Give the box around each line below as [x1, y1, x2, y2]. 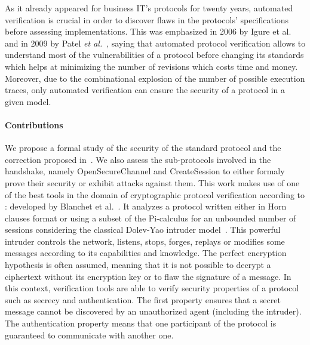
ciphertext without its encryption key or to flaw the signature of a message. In [5, 270, 291, 282]
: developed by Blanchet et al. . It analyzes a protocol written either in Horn [5, 200, 287, 212]
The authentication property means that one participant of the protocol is [5, 317, 277, 329]
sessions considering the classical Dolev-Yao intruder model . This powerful [5, 223, 281, 236]
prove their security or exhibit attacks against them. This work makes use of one [5, 176, 300, 189]
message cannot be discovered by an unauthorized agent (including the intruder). [5, 305, 302, 318]
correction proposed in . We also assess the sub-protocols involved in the [5, 153, 271, 165]
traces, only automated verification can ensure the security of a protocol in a [5, 84, 286, 96]
